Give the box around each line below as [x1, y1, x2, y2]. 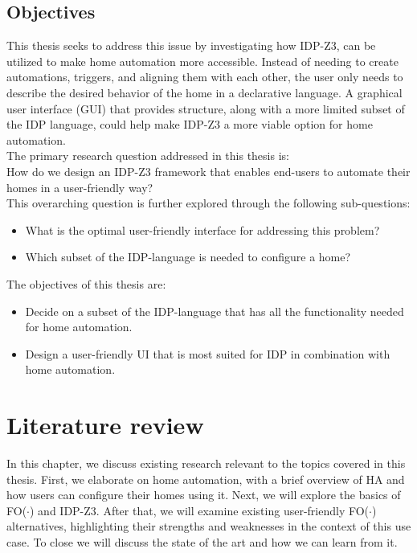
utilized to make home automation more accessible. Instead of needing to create [6, 52, 399, 69]
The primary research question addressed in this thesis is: [6, 147, 289, 164]
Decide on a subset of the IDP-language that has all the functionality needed [25, 302, 404, 319]
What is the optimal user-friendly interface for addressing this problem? [25, 221, 380, 238]
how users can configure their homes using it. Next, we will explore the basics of [6, 486, 401, 503]
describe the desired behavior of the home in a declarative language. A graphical [6, 84, 403, 100]
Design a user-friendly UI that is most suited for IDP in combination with [25, 345, 390, 362]
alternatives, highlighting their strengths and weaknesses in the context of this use [6, 518, 411, 535]
